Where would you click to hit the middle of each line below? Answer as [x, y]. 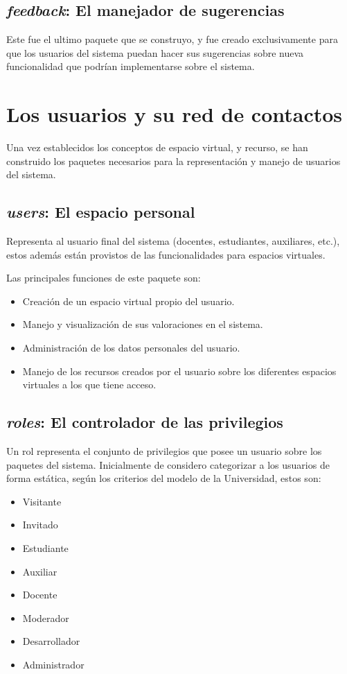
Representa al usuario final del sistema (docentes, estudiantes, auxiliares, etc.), [173, 241]
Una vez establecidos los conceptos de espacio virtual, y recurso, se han [157, 147]
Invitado [40, 525]
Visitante [42, 501]
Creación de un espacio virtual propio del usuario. [128, 301]
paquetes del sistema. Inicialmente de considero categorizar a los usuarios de [168, 464]
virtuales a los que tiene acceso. [89, 384]
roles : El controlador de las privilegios [145, 422]
